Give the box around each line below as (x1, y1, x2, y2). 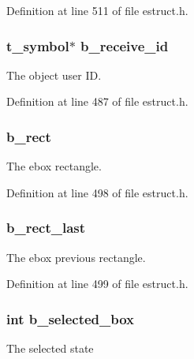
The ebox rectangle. (6, 158, 102, 174)
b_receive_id (80, 36, 169, 55)
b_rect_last (6, 218, 86, 237)
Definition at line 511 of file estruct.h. (6, 2, 188, 18)
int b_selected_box (6, 309, 135, 328)
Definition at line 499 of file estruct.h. (6, 275, 188, 292)
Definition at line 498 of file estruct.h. (6, 184, 188, 200)
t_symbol (6, 36, 69, 55)
